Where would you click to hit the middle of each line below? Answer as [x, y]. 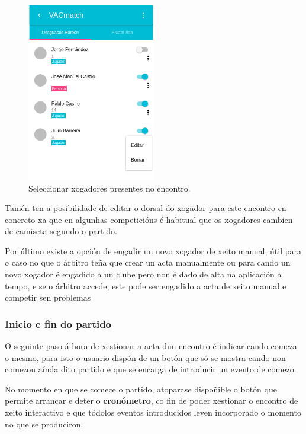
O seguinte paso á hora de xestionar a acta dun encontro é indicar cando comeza [151, 346]
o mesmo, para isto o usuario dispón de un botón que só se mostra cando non [145, 357]
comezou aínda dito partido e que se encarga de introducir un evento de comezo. [151, 369]
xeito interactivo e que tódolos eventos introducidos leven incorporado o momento [153, 412]
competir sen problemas [48, 297]
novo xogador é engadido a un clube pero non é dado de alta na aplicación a [143, 274]
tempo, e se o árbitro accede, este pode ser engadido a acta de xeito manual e [146, 285]
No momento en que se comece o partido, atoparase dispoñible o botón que [141, 389]
